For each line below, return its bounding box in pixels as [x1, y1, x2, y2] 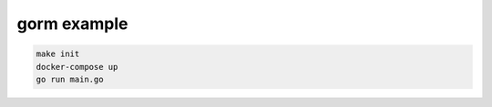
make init [36, 49, 80, 59]
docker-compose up [36, 62, 118, 72]
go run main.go [36, 73, 104, 84]
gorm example [16, 14, 128, 34]
